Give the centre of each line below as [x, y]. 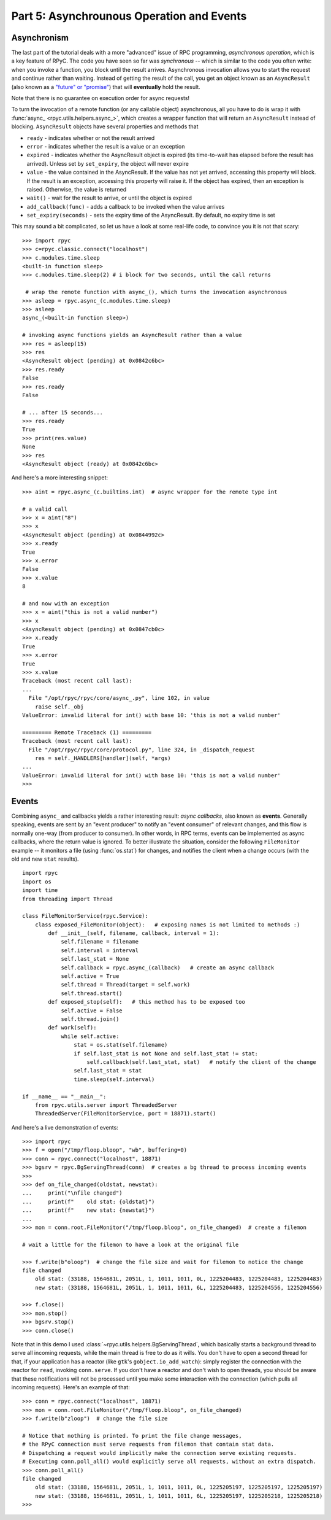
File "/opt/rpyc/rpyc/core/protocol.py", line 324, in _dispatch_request [142, 750]
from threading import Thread [68, 899]
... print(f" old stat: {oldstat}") [89, 1201]
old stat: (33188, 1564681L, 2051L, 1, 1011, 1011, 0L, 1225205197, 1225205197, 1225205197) [179, 1487]
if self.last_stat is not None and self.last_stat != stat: [166, 1053]
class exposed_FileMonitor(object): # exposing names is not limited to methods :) [167, 925]
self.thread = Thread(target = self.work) [126, 985]
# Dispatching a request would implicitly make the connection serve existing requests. [160, 1453]
